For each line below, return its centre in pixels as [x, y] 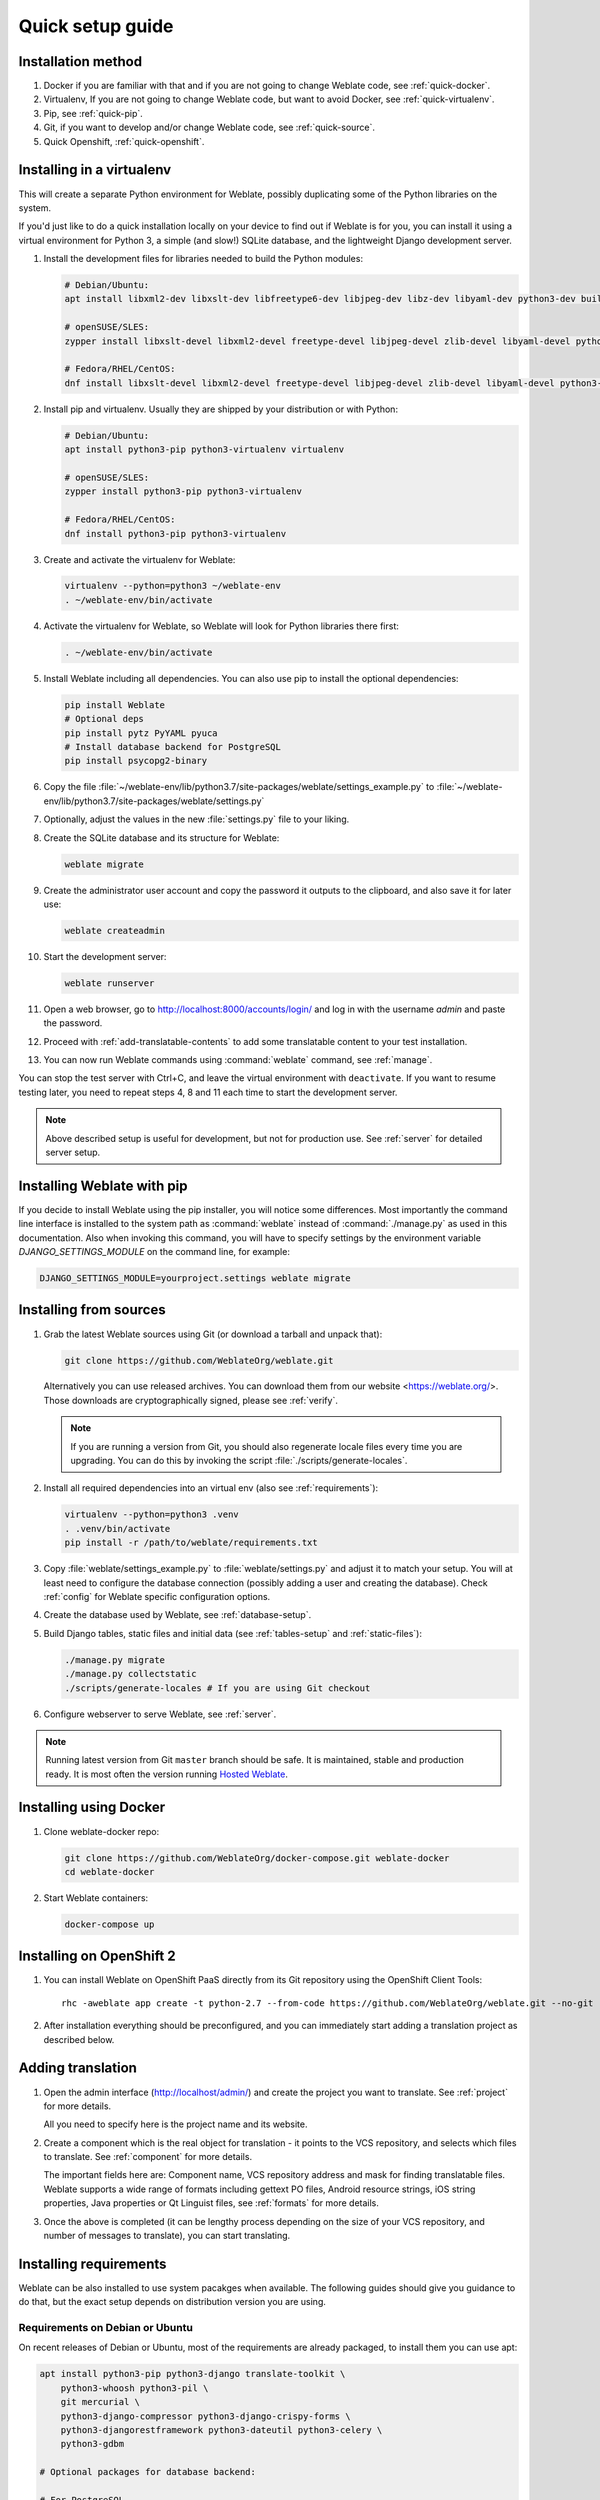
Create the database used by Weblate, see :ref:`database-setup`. [177, 1615]
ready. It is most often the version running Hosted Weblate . [167, 1774]
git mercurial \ [100, 2402]
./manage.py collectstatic [130, 1674]
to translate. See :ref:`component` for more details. [148, 2157]
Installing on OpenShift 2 [97, 1956]
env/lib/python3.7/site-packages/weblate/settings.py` [154, 801]
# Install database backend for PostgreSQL [173, 746]
